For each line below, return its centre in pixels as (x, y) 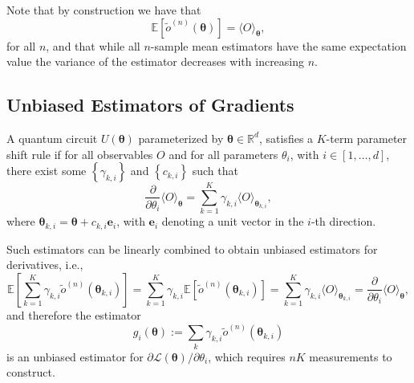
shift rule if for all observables (80, 154)
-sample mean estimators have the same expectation (278, 45)
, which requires (247, 356)
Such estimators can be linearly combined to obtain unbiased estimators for (192, 249)
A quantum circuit (52, 138)
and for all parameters (223, 154)
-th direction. (343, 221)
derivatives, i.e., (45, 265)
